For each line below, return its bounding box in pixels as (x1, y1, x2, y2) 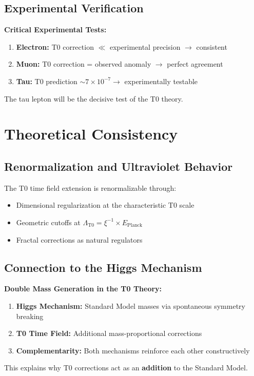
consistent (196, 41, 227, 52)
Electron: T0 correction (16, 41, 94, 52)
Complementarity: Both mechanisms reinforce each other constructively (16, 345, 250, 355)
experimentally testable (124, 75, 198, 86)
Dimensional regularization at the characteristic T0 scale (16, 200, 194, 210)
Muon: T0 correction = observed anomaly (16, 58, 151, 69)
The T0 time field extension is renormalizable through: (4, 182, 177, 193)
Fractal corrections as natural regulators (16, 234, 143, 245)
